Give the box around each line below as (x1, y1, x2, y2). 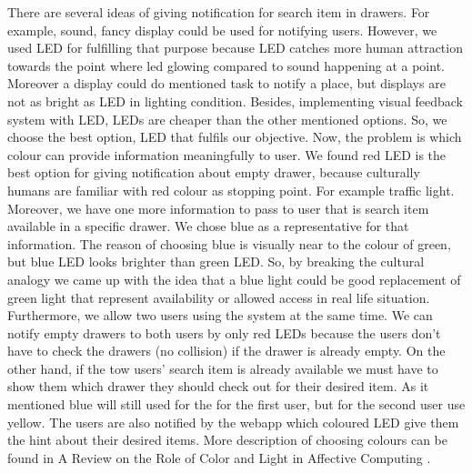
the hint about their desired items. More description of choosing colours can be (7, 430, 447, 449)
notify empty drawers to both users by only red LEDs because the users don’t (7, 323, 441, 342)
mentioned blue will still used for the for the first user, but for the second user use (7, 395, 466, 414)
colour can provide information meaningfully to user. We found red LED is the (7, 145, 447, 164)
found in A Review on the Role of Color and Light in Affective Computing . (7, 448, 431, 467)
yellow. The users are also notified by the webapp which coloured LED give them (7, 412, 459, 431)
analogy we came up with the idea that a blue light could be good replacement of (7, 269, 461, 288)
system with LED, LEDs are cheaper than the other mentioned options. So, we (7, 109, 447, 128)
